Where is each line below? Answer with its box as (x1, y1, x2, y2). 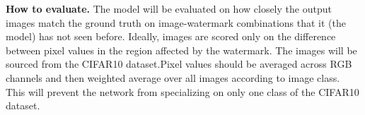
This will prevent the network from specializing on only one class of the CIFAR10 (6, 84, 359, 99)
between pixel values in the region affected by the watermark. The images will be (6, 42, 357, 57)
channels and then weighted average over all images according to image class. (6, 70, 340, 85)
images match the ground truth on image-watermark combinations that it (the (6, 15, 346, 30)
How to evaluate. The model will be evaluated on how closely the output (6, 1, 332, 16)
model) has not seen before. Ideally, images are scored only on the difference (6, 29, 336, 44)
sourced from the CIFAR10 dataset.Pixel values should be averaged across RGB (6, 56, 352, 71)
